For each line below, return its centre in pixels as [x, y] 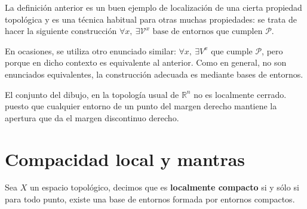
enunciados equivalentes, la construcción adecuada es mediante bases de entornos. [154, 74]
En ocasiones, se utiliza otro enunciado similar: [90, 50]
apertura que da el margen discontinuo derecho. [92, 117]
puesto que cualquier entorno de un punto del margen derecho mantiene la [141, 106]
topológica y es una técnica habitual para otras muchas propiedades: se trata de [151, 19]
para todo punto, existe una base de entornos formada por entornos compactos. [150, 199]
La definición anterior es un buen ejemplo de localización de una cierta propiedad [153, 7]
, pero [272, 50]
